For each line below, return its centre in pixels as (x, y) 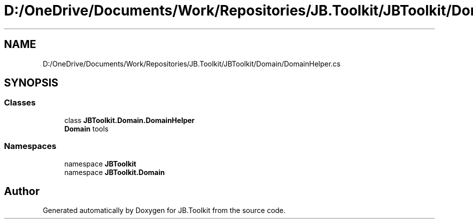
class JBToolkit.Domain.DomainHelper (130, 120)
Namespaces (30, 146)
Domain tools (86, 128)
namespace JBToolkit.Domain (114, 172)
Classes (20, 103)
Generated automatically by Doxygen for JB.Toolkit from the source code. (164, 210)
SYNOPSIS (31, 83)
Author (22, 191)
